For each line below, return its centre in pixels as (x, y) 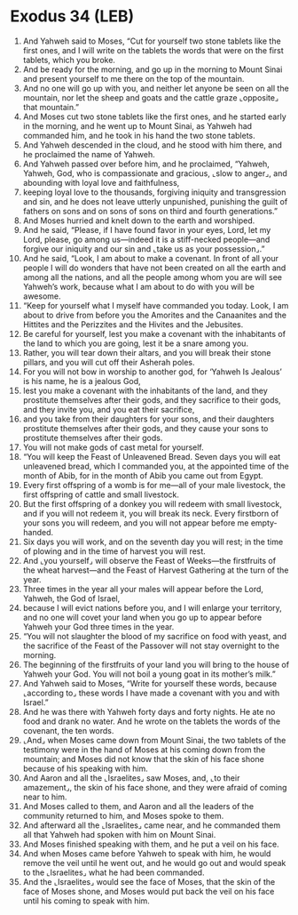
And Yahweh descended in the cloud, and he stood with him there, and (152, 145)
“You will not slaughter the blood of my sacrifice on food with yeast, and (155, 636)
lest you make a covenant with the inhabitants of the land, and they (145, 390)
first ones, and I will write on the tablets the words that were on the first (153, 50)
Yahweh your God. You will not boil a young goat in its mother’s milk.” (149, 674)
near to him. (45, 797)
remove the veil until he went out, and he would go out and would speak (154, 863)
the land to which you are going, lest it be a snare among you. (136, 343)
